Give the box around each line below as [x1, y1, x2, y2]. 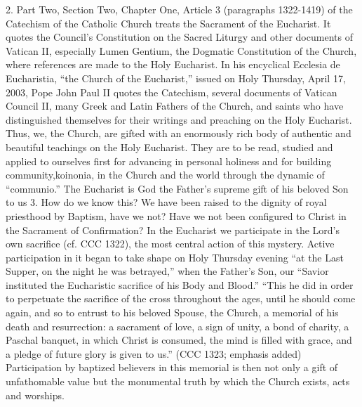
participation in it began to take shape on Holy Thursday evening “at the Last [6, 250, 344, 264]
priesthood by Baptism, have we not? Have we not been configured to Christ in [6, 208, 347, 223]
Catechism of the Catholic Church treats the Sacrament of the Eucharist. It [6, 15, 331, 30]
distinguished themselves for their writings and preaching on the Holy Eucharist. [6, 112, 352, 127]
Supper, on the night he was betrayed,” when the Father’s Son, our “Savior [6, 264, 329, 278]
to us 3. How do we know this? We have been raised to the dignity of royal [6, 195, 327, 209]
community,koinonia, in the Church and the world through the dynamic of [6, 167, 325, 182]
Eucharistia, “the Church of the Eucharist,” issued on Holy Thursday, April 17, [6, 70, 346, 85]
